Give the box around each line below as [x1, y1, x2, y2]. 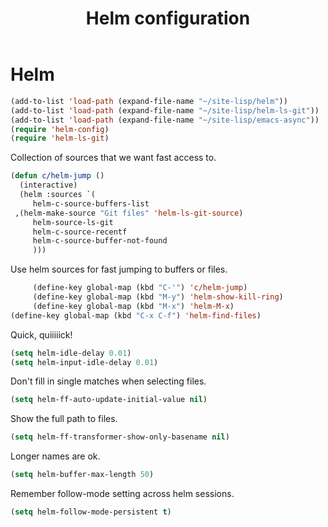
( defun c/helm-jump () [10, 171, 105, 181]
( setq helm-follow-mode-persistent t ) [10, 507, 172, 517]
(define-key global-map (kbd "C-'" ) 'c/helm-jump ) [32, 283, 248, 293]
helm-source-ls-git [32, 217, 114, 227]
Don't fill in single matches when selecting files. [10, 375, 207, 387]
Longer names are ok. [10, 450, 101, 462]
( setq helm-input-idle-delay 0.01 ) [10, 357, 159, 367]
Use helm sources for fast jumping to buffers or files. [10, 263, 228, 276]
